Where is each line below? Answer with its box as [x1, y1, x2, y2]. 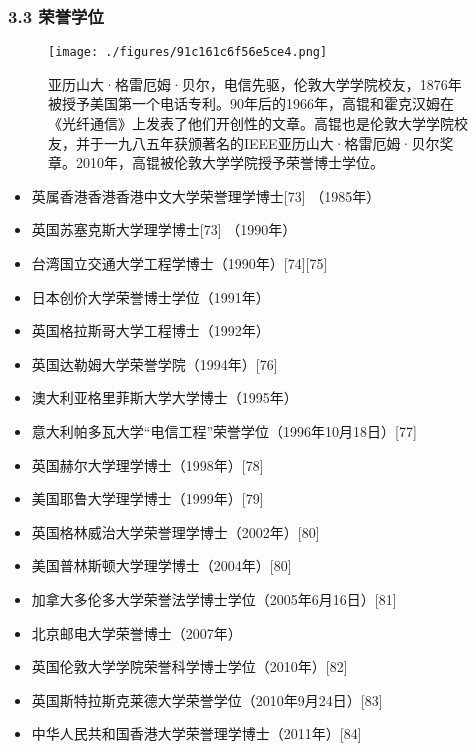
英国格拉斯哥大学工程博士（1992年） [31, 320, 270, 341]
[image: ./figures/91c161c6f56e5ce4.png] [48, 45, 328, 60]
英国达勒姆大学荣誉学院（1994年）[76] [31, 353, 278, 374]
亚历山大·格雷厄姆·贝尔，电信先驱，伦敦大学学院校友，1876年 [48, 73, 462, 94]
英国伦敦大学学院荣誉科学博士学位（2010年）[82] [31, 656, 348, 677]
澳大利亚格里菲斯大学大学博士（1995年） [31, 387, 298, 408]
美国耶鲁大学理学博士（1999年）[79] [31, 488, 264, 509]
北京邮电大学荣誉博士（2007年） [31, 622, 242, 643]
